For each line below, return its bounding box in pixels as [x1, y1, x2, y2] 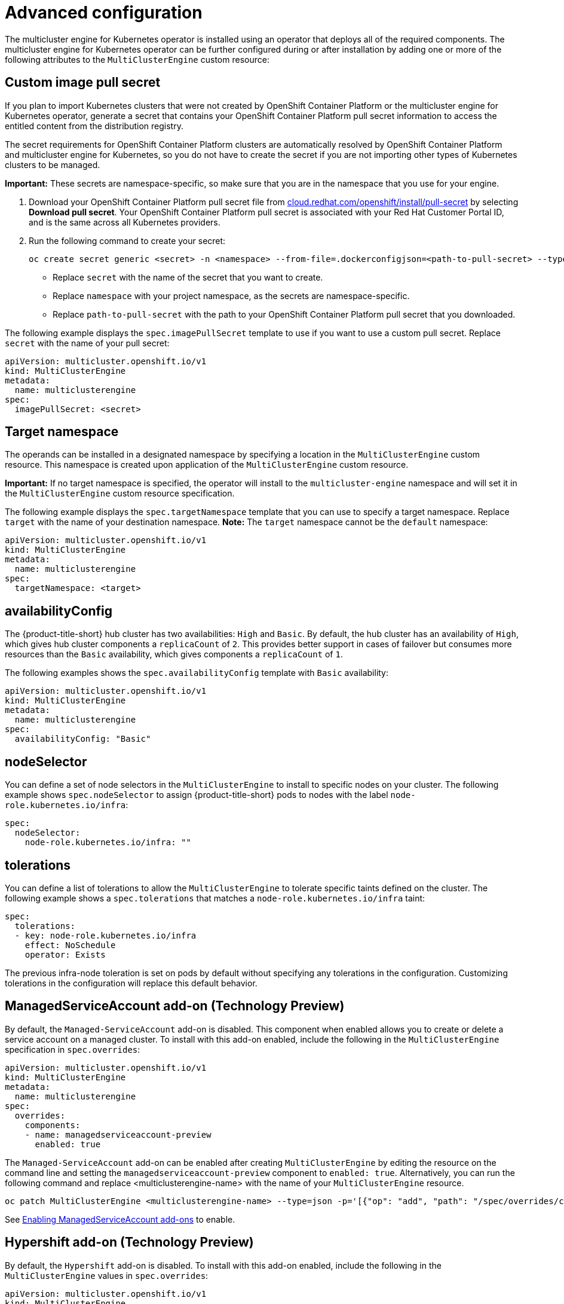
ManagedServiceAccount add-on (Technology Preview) [5, 998, 345, 1014]
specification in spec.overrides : [5, 1044, 140, 1055]
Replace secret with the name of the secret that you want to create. [53, 272, 323, 282]
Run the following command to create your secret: [29, 235, 226, 246]
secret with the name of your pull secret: [5, 337, 170, 348]
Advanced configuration [5, 2, 203, 23]
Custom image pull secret [5, 75, 161, 90]
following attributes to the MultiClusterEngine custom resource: [5, 54, 269, 65]
